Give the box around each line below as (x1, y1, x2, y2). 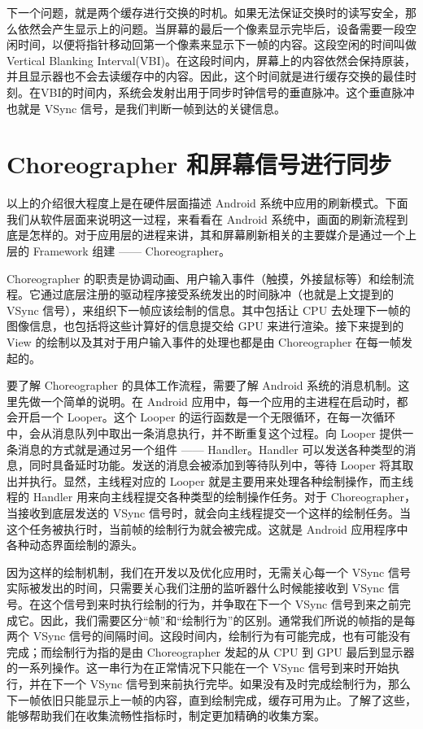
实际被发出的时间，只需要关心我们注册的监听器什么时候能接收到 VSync (7, 579, 385, 596)
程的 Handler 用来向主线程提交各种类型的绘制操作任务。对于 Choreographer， (7, 488, 416, 505)
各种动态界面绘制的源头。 (7, 536, 143, 553)
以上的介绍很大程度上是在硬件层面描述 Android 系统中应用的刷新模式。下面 (7, 194, 408, 212)
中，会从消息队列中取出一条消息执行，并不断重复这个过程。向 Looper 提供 (7, 425, 403, 441)
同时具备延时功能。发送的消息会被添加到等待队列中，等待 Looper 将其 (28, 456, 403, 474)
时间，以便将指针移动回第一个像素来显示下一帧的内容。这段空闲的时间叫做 (17, 36, 416, 53)
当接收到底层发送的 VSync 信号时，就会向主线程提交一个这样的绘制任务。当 (7, 504, 411, 521)
